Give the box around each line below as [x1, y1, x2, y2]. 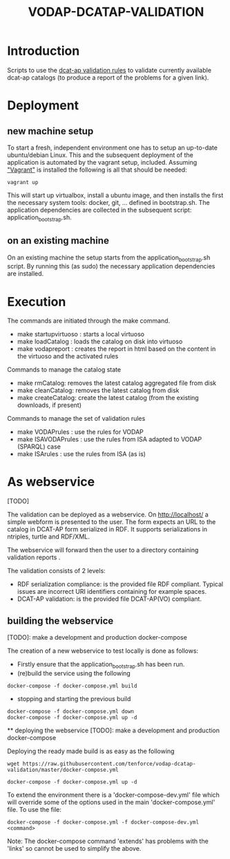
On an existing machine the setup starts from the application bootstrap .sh [7, 253, 211, 263]
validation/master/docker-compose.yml [7, 766, 119, 773]
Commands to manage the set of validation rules [7, 415, 146, 423]
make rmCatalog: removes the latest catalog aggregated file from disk [17, 379, 216, 388]
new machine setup [7, 125, 94, 137]
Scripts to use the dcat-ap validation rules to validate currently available [7, 66, 212, 74]
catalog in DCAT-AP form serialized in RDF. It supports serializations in [7, 525, 208, 534]
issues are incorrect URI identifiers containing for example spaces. [17, 588, 207, 596]
